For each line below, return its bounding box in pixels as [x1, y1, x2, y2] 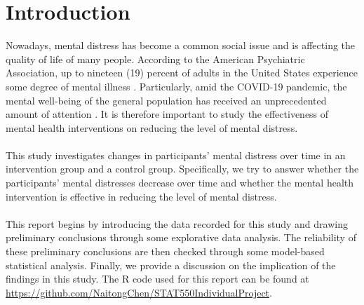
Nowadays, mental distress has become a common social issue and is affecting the [6, 38, 356, 53]
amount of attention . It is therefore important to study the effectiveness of [6, 107, 329, 121]
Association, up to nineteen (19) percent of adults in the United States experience [6, 65, 358, 80]
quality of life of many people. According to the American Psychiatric [6, 51, 305, 66]
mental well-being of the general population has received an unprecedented [6, 93, 327, 107]
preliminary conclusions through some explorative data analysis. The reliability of [6, 230, 356, 245]
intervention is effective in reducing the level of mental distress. [6, 189, 277, 203]
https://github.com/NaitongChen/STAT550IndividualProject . [6, 285, 272, 299]
